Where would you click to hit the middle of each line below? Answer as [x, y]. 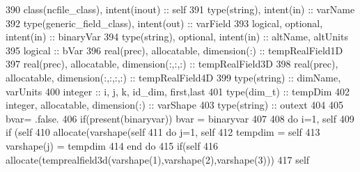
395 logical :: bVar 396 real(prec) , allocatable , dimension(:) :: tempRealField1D [174, 50]
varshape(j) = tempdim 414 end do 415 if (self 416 [112, 145]
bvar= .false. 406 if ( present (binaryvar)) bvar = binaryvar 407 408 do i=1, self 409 [180, 118]
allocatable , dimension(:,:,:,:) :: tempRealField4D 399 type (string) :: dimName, [173, 77]
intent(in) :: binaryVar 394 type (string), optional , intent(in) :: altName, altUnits [177, 37]
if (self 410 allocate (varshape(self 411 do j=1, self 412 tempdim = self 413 [163, 132]
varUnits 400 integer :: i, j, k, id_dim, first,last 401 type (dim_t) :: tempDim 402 [178, 91]
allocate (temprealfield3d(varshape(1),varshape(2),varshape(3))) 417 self [158, 159]
